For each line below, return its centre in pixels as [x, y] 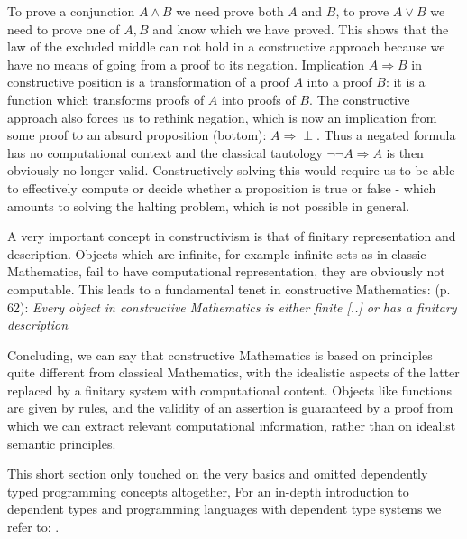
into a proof [339, 82]
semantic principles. [62, 443]
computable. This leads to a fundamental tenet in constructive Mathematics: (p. [229, 288]
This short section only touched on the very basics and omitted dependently [218, 474]
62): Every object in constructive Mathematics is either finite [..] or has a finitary [232, 307]
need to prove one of [64, 28]
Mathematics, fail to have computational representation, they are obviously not [226, 271]
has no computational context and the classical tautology [165, 152]
